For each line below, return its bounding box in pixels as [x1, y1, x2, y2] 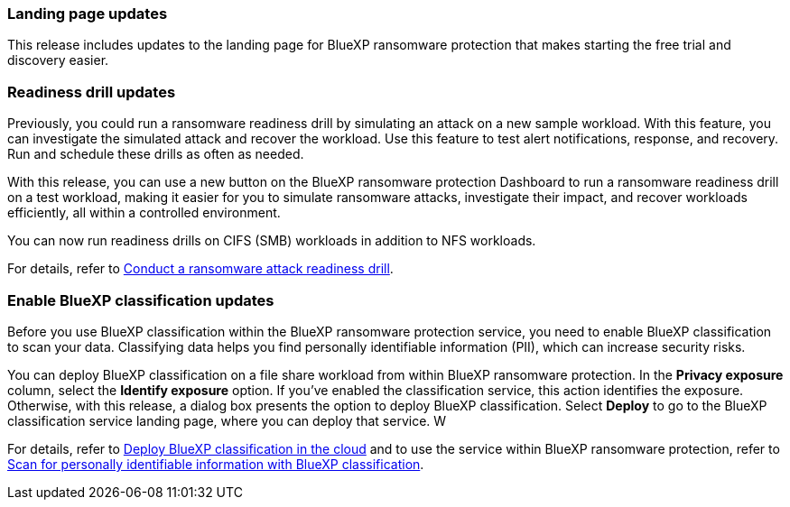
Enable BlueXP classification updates [7, 290, 274, 309]
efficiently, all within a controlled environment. [7, 205, 281, 221]
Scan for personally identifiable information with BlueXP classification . [7, 456, 424, 472]
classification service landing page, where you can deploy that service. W [7, 412, 447, 429]
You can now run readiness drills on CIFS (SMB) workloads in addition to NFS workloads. [7, 233, 536, 249]
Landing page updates [7, 5, 168, 23]
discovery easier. [7, 52, 109, 69]
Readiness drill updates [7, 82, 176, 101]
